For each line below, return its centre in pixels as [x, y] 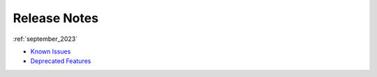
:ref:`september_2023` [45, 39]
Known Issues [51, 51]
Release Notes [56, 18]
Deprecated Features [61, 61]
